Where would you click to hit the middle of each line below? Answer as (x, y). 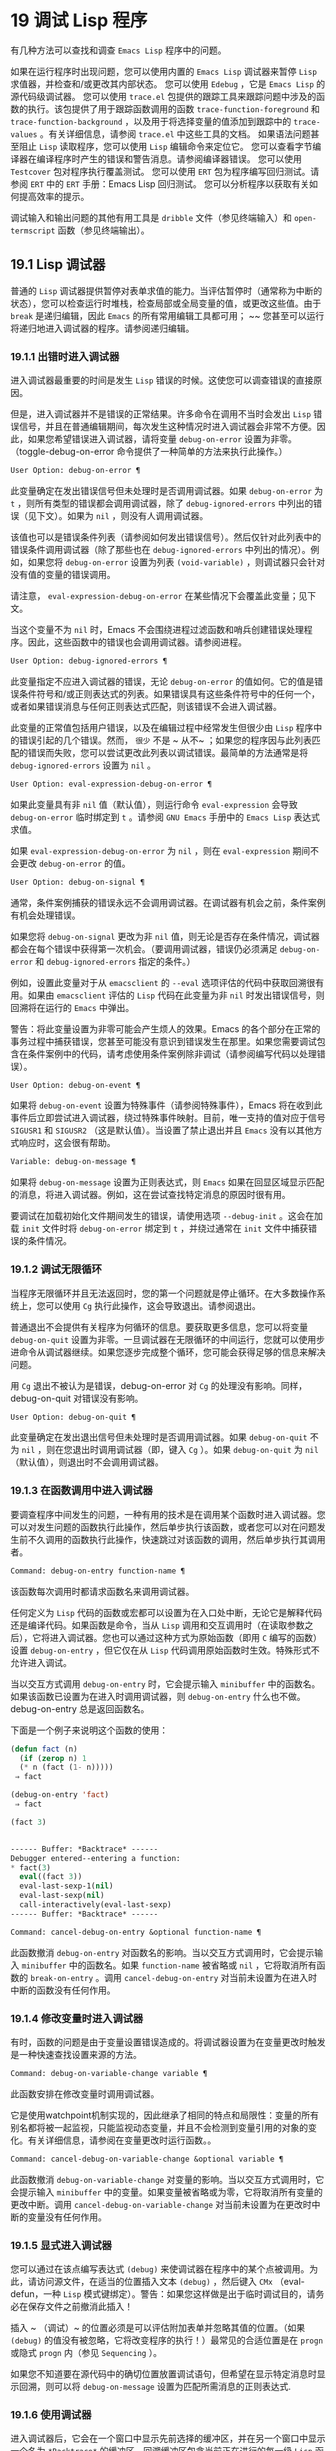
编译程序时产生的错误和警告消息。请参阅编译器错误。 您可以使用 (169, 158)
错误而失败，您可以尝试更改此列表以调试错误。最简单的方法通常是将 (167, 752)
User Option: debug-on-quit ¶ (73, 1417)
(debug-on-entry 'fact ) (60, 1795)
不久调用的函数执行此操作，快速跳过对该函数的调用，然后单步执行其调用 (176, 1539)
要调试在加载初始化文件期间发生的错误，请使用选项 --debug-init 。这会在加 (166, 1216)
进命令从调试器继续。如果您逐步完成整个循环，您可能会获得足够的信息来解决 (168, 1352)
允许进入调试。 (41, 1662)
